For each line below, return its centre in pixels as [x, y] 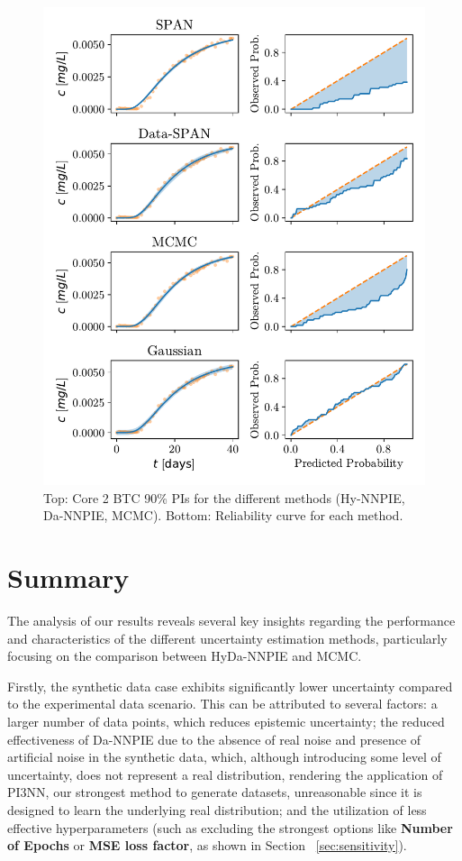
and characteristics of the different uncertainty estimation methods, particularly [227, 638]
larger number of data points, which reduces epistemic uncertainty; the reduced [226, 721]
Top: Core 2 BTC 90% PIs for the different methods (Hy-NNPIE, [224, 497]
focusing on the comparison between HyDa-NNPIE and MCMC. [185, 656]
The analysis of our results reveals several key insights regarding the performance [231, 621]
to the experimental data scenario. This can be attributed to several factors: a [222, 704]
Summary [68, 577]
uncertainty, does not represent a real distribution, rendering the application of [225, 774]
